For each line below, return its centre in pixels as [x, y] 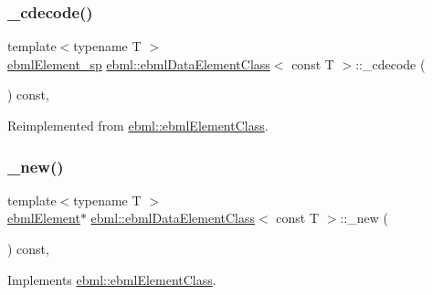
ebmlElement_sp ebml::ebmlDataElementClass [139, 63]
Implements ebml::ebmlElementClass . [112, 279]
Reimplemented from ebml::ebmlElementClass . [138, 125]
